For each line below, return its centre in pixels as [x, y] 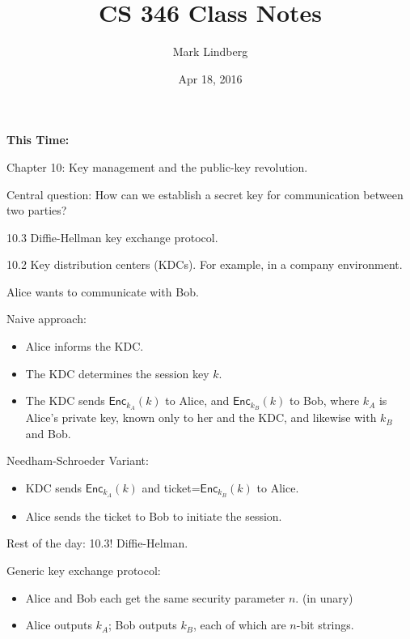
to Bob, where [324, 400]
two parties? [37, 210]
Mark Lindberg [210, 51]
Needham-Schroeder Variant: [78, 460]
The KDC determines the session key [117, 373]
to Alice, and [197, 400]
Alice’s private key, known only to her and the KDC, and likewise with [201, 417]
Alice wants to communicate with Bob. [103, 291]
